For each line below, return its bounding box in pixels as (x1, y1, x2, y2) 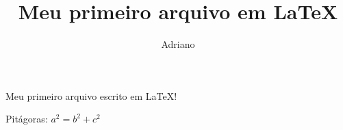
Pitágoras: (5, 112, 48, 126)
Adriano (161, 37, 195, 51)
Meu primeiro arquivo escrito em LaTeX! (5, 88, 177, 103)
